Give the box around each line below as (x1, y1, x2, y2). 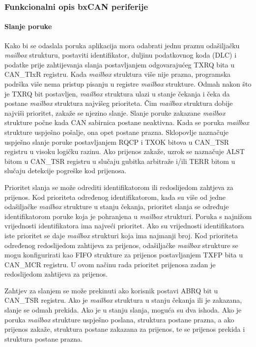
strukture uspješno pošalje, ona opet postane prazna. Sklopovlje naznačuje (4, 126, 228, 137)
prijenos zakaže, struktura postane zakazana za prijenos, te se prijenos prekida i (4, 324, 245, 334)
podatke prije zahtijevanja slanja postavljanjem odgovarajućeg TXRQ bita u (4, 59, 234, 69)
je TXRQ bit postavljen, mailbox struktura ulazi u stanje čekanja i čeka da (4, 88, 230, 98)
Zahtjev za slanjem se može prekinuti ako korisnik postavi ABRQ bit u (4, 285, 218, 295)
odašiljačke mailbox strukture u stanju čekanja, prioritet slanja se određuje (4, 201, 229, 212)
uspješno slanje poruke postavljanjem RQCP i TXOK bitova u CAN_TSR (4, 136, 229, 147)
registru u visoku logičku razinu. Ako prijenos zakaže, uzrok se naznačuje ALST (4, 146, 245, 157)
